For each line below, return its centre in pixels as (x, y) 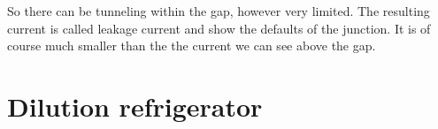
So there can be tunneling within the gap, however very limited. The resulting (219, 11)
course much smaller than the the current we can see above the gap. (192, 46)
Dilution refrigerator (135, 106)
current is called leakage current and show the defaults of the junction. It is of (219, 28)
